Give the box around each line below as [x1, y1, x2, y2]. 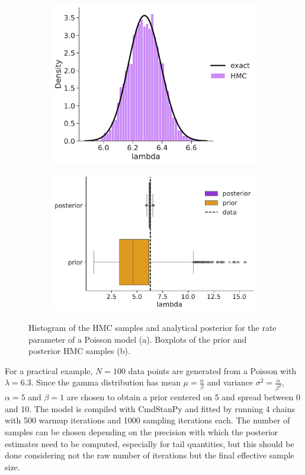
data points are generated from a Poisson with [128, 364, 297, 377]
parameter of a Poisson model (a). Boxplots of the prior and [28, 333, 247, 345]
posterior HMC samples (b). [28, 345, 130, 357]
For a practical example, [5, 364, 93, 377]
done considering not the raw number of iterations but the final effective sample [5, 449, 294, 461]
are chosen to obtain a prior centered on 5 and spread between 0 [66, 391, 301, 403]
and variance [207, 376, 253, 388]
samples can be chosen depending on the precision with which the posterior [5, 426, 278, 438]
